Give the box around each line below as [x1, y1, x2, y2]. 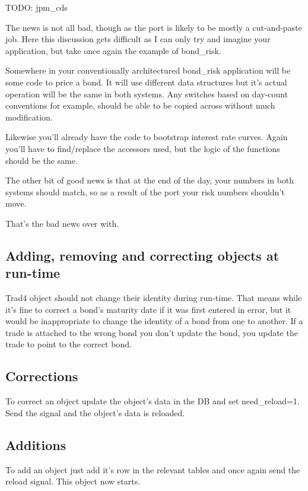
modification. [5, 110, 53, 123]
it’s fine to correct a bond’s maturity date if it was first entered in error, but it [5, 303, 291, 315]
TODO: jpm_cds [5, 1, 68, 13]
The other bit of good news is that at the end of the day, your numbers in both [5, 174, 294, 186]
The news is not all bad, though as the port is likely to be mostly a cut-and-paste [5, 21, 302, 33]
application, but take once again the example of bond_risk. [5, 44, 221, 56]
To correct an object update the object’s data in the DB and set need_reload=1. [5, 395, 300, 407]
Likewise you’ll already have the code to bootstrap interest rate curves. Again [5, 131, 288, 143]
